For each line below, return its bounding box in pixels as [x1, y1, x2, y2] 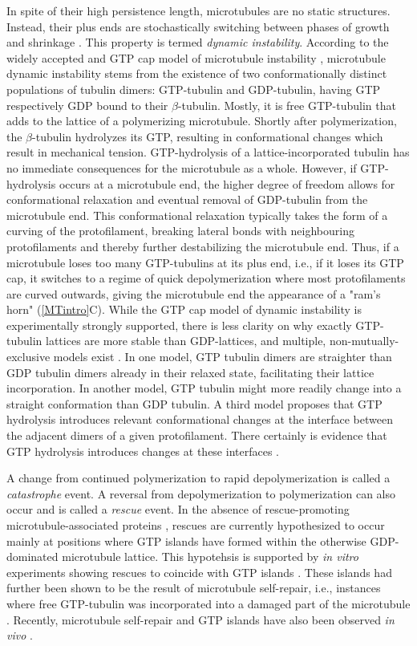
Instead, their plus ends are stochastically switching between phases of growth [6, 18, 390, 35]
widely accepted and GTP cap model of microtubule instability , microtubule [6, 49, 386, 66]
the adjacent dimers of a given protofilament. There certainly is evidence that [6, 427, 387, 444]
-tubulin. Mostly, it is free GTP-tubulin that [177, 96, 396, 113]
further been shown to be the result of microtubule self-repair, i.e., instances [6, 579, 381, 596]
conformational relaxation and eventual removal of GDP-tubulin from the [6, 191, 368, 208]
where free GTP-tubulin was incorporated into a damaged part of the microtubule [6, 595, 411, 611]
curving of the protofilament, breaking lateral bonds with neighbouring [6, 222, 354, 239]
